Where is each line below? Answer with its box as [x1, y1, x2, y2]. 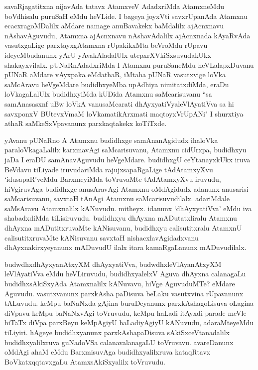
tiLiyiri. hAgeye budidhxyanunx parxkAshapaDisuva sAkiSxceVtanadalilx [4, 327, 230, 337]
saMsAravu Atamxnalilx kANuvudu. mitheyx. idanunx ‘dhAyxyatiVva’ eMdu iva [4, 203, 252, 213]
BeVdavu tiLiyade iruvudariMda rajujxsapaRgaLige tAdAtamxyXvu [4, 164, 213, 174]
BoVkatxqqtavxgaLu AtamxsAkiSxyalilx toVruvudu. [4, 356, 165, 367]
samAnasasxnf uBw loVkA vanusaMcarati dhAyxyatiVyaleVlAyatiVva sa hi [4, 98, 234, 109]
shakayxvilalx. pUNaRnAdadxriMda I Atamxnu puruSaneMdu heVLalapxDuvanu [4, 59, 254, 70]
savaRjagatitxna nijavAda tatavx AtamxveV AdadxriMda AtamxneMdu [4, 1, 224, 11]
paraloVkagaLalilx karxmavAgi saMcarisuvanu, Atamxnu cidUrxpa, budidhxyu [4, 144, 247, 155]
